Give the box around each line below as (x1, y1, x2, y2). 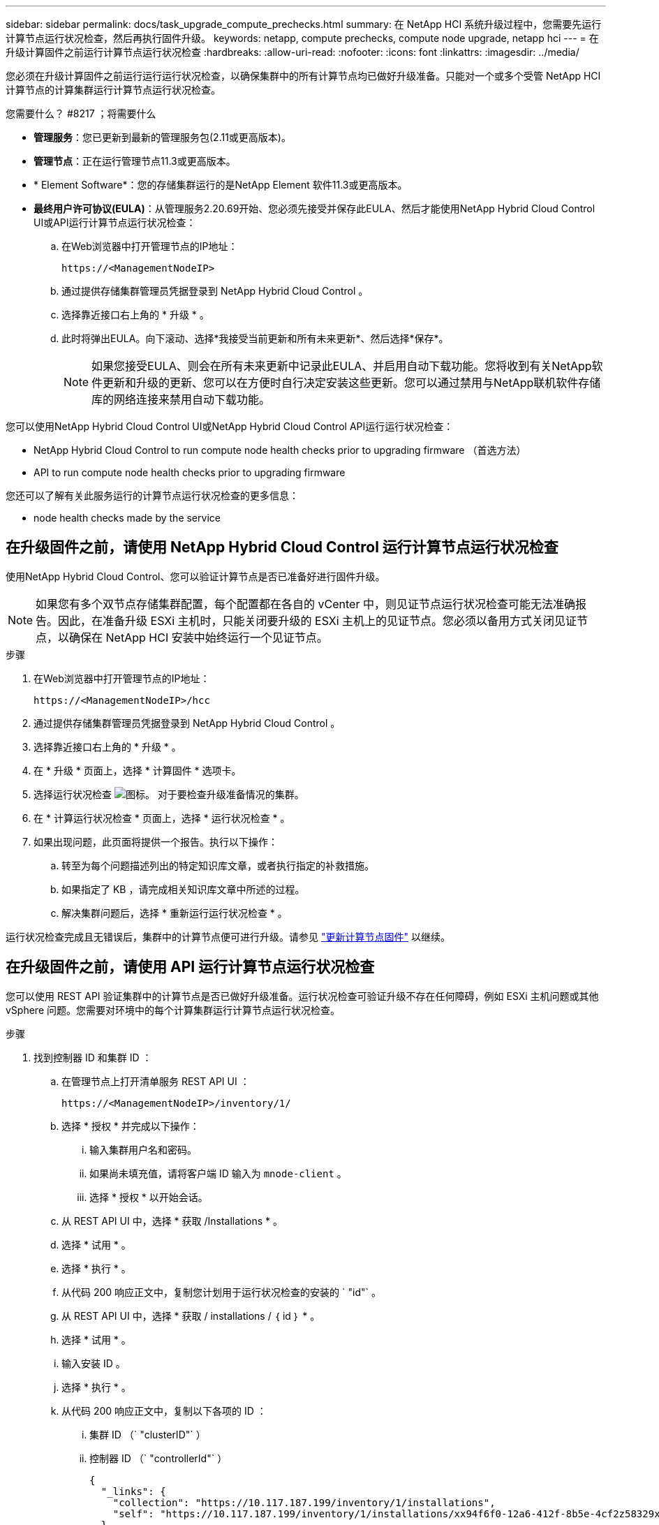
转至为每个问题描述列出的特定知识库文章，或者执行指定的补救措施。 (61, 859, 374, 871)
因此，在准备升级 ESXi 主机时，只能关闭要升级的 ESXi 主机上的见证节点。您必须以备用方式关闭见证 (58, 613, 577, 628)
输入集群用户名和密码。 (89, 1143, 197, 1156)
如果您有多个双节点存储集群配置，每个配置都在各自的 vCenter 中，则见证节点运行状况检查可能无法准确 (36, 596, 575, 611)
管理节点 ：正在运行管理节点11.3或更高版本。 (34, 155, 236, 167)
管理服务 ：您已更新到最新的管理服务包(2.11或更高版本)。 (34, 131, 291, 143)
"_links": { (101, 1485, 166, 1497)
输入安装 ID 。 (61, 1357, 126, 1369)
